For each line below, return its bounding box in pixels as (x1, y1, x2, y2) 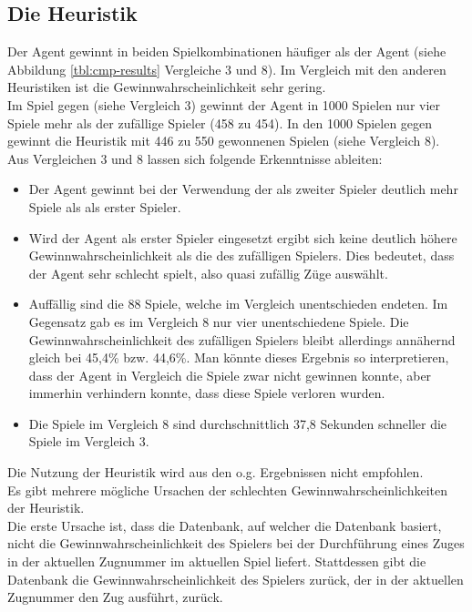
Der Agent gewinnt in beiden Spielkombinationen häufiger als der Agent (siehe (7, 42, 446, 61)
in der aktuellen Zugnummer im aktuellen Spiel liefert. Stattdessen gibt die (7, 552, 426, 571)
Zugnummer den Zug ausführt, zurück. (7, 587, 223, 607)
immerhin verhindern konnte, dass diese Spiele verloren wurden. (28, 383, 385, 403)
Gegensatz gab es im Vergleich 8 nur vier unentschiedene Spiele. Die (28, 311, 409, 331)
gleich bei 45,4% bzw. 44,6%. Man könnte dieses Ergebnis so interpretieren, (28, 348, 449, 367)
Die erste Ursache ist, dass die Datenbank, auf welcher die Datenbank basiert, (7, 515, 442, 535)
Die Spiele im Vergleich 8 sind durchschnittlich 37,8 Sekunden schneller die (28, 413, 447, 433)
